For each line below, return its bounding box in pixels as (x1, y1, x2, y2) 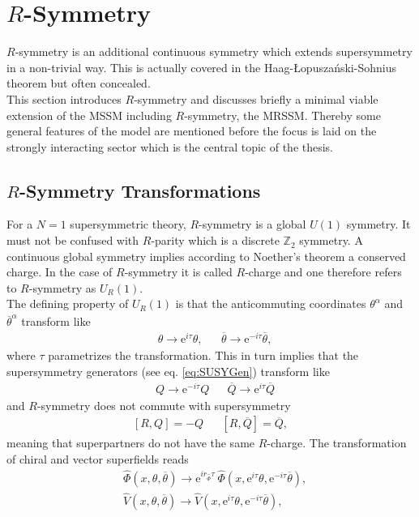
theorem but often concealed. (6, 75, 151, 92)
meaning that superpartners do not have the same (6, 434, 255, 451)
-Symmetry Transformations (19, 177, 261, 203)
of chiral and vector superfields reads (6, 450, 189, 467)
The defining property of (6, 295, 129, 312)
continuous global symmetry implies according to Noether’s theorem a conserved (6, 247, 406, 264)
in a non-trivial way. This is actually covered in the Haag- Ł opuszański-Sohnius (6, 58, 396, 75)
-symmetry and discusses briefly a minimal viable (134, 90, 378, 107)
